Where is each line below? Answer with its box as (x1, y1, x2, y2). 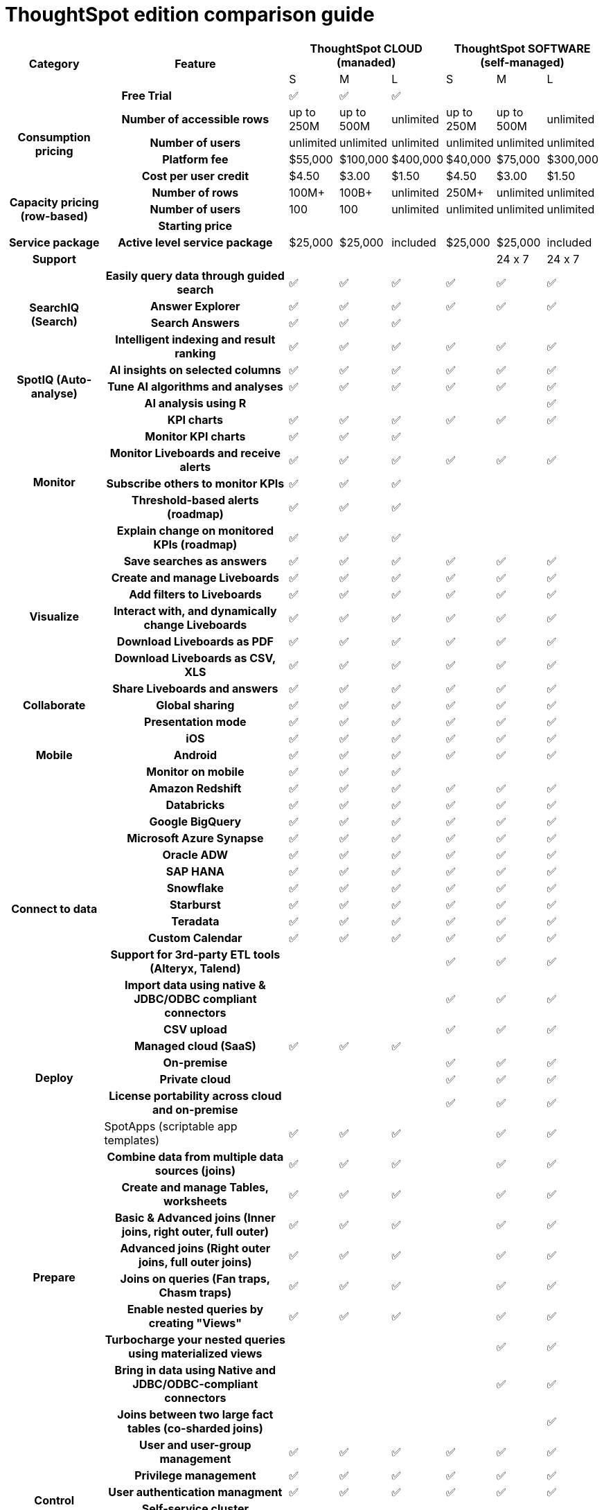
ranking (175, 346, 216, 360)
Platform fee (162, 152, 229, 166)
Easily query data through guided (105, 268, 285, 283)
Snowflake (166, 880, 224, 895)
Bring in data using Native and (114, 1362, 276, 1377)
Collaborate (23, 698, 86, 712)
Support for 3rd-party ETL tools (110, 947, 281, 961)
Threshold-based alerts (132, 492, 259, 507)
